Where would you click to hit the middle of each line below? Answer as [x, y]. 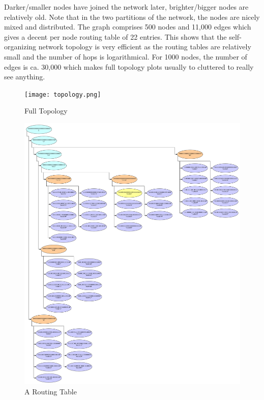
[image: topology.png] [63, 94]
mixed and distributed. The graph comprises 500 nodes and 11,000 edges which [128, 27]
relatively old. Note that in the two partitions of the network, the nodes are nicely [132, 17]
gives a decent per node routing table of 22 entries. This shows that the [115, 36]
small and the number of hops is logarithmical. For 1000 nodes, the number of [126, 56]
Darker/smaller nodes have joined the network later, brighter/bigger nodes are [126, 7]
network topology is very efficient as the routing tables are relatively [145, 47]
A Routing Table [51, 391]
